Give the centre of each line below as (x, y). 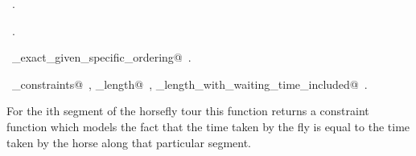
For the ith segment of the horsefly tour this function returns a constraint (188, 111)
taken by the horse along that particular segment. (129, 142)
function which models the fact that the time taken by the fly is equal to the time (208, 126)
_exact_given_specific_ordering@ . (101, 57)
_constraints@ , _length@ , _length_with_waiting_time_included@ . (189, 84)
